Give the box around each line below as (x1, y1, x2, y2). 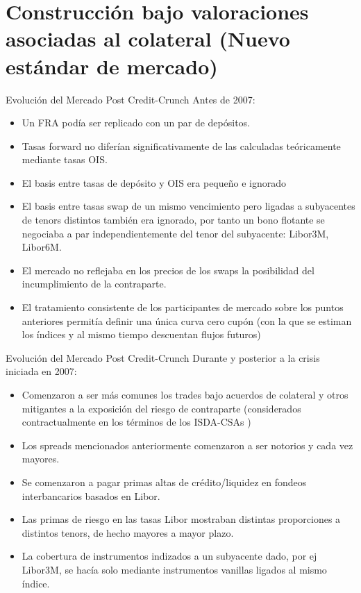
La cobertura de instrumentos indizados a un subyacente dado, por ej (22, 549, 317, 563)
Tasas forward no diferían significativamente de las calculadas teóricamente (22, 138, 341, 153)
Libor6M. (22, 240, 62, 254)
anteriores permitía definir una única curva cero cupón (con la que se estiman (22, 313, 352, 328)
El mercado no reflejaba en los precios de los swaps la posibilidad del (22, 262, 314, 277)
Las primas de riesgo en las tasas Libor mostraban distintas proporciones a (22, 512, 341, 526)
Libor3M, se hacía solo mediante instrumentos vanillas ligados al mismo (22, 562, 327, 576)
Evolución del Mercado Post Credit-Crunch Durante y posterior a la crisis (6, 350, 320, 365)
